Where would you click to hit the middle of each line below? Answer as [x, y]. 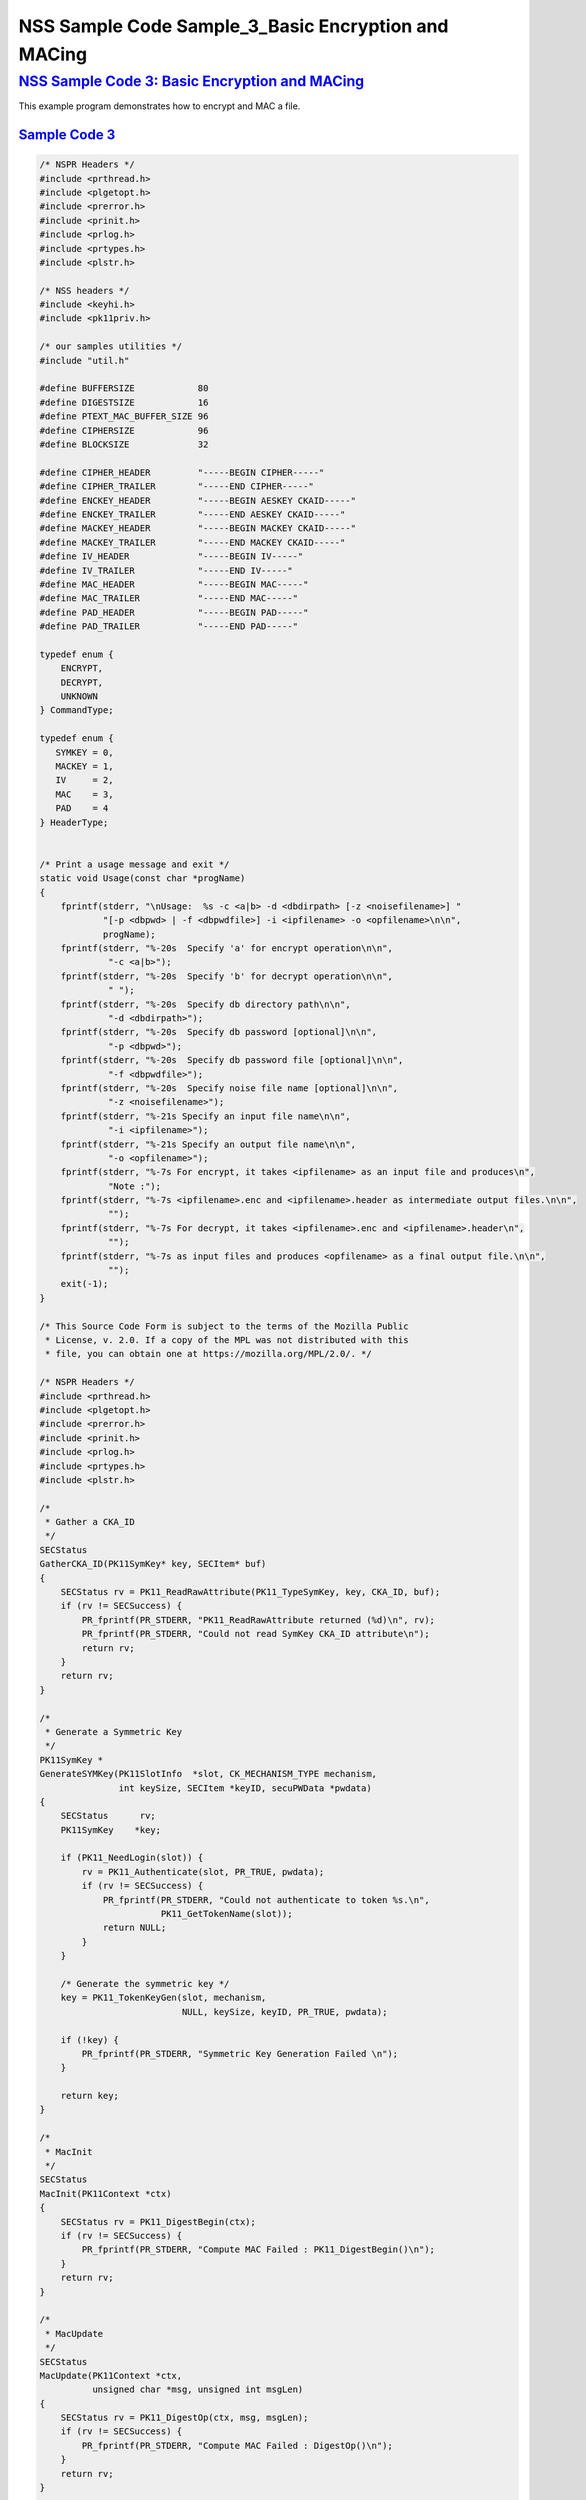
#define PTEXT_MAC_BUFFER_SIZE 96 [124, 416]
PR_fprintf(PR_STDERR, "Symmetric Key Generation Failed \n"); [240, 2053]
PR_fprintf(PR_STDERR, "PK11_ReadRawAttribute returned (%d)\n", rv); [258, 1619]
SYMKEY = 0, [84, 752]
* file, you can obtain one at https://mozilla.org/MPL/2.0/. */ [208, 1354]
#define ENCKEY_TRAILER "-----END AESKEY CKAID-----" [192, 514]
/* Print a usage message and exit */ [134, 864]
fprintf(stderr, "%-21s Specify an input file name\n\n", [205, 1116]
